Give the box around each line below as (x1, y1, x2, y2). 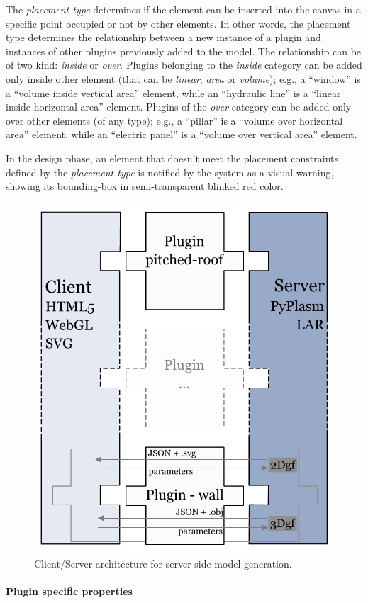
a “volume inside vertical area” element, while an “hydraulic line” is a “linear (6, 85, 341, 100)
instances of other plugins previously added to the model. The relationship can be (6, 43, 362, 58)
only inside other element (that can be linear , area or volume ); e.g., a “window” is (6, 71, 361, 86)
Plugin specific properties (6, 584, 133, 599)
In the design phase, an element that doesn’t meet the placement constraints (6, 150, 338, 165)
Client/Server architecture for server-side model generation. (34, 556, 292, 570)
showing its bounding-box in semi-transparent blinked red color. (6, 179, 284, 193)
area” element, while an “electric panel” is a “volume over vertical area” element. (6, 127, 357, 142)
